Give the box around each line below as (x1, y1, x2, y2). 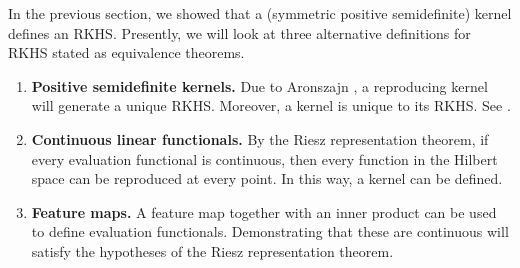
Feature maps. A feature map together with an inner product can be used (31, 201, 497, 222)
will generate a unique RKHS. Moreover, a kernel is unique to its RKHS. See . (31, 95, 511, 116)
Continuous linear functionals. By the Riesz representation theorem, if (31, 128, 489, 149)
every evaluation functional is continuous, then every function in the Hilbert (31, 148, 498, 169)
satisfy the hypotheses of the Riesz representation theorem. (31, 240, 394, 261)
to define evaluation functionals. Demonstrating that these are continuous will (31, 221, 509, 242)
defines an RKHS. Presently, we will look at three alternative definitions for (8, 22, 471, 43)
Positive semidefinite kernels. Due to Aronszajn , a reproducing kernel (31, 75, 488, 96)
